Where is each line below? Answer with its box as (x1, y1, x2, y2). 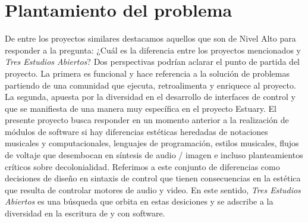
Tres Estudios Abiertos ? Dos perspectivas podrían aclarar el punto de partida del (5, 55, 300, 68)
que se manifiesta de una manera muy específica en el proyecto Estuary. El (5, 102, 276, 114)
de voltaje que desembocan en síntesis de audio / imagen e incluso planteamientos (5, 149, 303, 161)
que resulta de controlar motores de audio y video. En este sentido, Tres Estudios (5, 183, 301, 196)
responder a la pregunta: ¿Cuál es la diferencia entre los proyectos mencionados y (5, 43, 301, 56)
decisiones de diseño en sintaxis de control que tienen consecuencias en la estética (5, 172, 301, 184)
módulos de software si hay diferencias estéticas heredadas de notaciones (5, 125, 268, 137)
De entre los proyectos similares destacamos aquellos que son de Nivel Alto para (5, 32, 296, 45)
